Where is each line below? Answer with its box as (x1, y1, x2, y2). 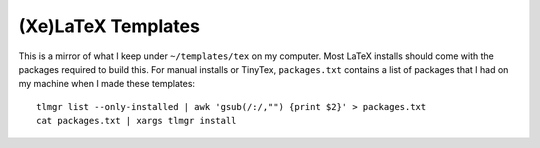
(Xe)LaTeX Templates (18, 15, 200, 37)
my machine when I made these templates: (18, 78, 195, 90)
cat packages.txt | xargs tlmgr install (36, 115, 237, 127)
